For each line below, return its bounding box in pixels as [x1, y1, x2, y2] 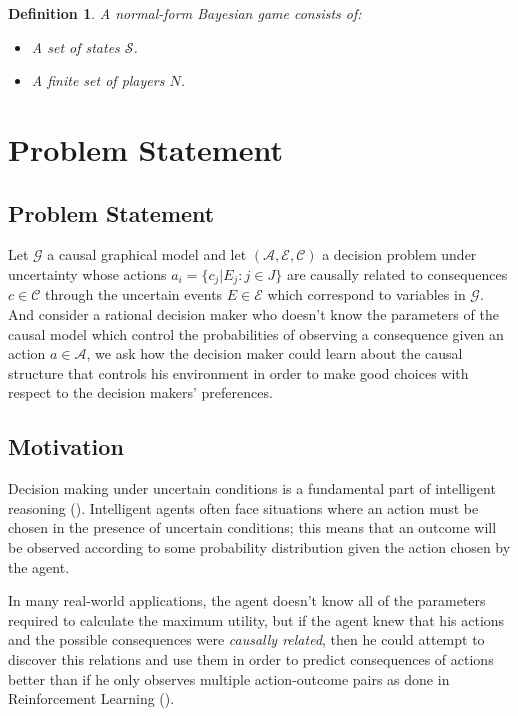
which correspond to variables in [267, 284, 466, 305]
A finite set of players [31, 70, 165, 91]
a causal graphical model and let [47, 244, 247, 265]
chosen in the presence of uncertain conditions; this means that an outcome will [8, 517, 497, 538]
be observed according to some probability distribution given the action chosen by [8, 536, 511, 557]
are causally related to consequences [286, 263, 508, 284]
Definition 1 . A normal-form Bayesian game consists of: [8, 3, 362, 23]
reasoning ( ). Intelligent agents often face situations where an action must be [8, 497, 479, 518]
